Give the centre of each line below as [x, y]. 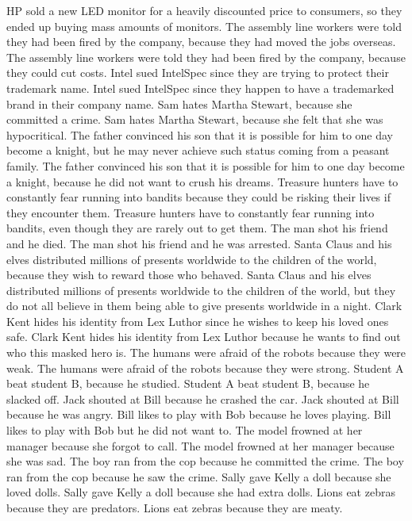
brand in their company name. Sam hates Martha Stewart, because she [179, 103]
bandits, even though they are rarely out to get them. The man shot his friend [197, 228]
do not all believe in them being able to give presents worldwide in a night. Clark [204, 306]
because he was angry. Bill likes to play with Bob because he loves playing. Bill [199, 414]
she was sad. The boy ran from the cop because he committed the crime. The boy [205, 461]
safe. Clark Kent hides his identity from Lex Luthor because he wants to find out [204, 337]
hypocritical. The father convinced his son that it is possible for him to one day [200, 134]
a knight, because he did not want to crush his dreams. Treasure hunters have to [202, 181]
